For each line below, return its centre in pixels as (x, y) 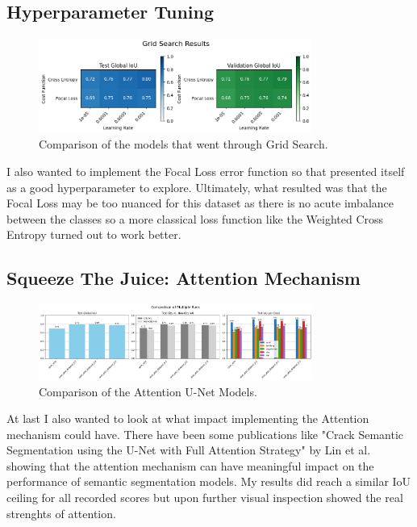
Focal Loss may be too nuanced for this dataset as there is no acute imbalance (200, 203)
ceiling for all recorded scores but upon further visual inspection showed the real (205, 498)
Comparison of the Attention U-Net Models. (148, 391)
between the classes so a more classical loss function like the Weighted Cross (195, 218)
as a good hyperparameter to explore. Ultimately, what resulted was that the (197, 187)
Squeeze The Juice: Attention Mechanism (183, 278)
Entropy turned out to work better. (94, 234)
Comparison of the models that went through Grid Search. (183, 144)
